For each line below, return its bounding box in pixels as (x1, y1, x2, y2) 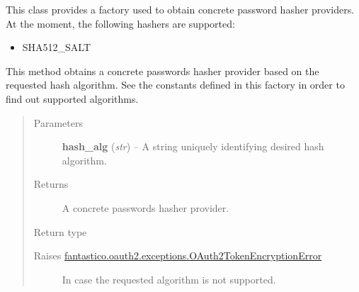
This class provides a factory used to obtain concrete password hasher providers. (6, 2, 355, 16)
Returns (33, 176, 69, 191)
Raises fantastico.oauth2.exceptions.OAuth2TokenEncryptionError (33, 248, 322, 263)
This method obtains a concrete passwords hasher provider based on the (6, 63, 319, 78)
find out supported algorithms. (6, 91, 139, 106)
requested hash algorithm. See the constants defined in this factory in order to (6, 77, 345, 92)
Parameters (33, 115, 83, 130)
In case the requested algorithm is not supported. (62, 271, 276, 286)
